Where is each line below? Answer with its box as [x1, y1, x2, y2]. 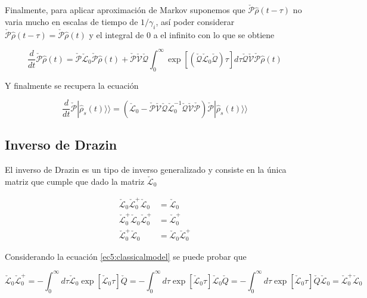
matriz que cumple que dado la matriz [5, 175, 145, 187]
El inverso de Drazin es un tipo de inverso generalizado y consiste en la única [5, 163, 287, 175]
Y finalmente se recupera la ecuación [5, 79, 139, 91]
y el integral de [89, 28, 144, 41]
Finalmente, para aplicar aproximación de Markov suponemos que [5, 4, 245, 16]
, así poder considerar [155, 15, 235, 27]
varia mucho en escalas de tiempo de [5, 15, 138, 27]
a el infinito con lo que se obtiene [153, 28, 275, 41]
